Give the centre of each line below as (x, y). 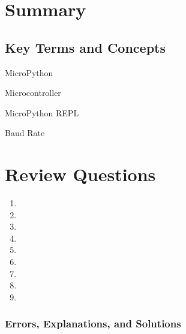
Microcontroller (33, 93)
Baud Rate (25, 133)
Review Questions (80, 174)
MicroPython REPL (42, 112)
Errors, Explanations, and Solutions (93, 324)
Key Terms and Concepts (85, 47)
